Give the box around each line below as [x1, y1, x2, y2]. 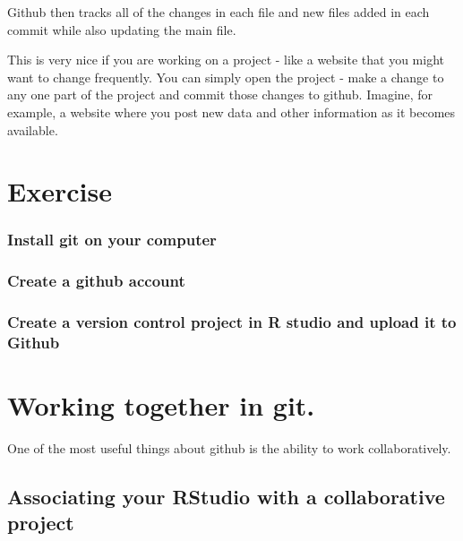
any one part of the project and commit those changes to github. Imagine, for [7, 85, 433, 104]
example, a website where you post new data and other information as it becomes [7, 102, 456, 121]
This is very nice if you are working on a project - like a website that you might [7, 50, 445, 69]
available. [7, 120, 58, 139]
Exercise [7, 173, 112, 210]
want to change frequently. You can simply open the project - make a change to [7, 67, 444, 86]
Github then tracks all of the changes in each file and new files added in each [7, 3, 430, 21]
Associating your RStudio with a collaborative [7, 483, 445, 511]
